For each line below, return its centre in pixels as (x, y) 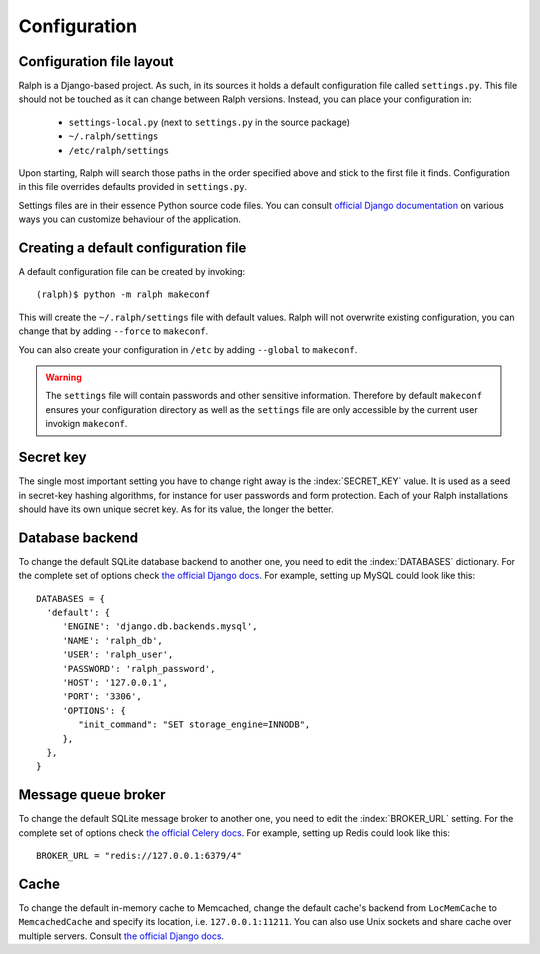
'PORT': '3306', (102, 696)
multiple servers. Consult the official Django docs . (121, 936)
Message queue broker (92, 795)
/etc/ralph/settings (119, 150)
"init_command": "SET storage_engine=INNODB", (194, 724)
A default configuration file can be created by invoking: (132, 272)
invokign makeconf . (86, 424)
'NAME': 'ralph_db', (113, 640)
